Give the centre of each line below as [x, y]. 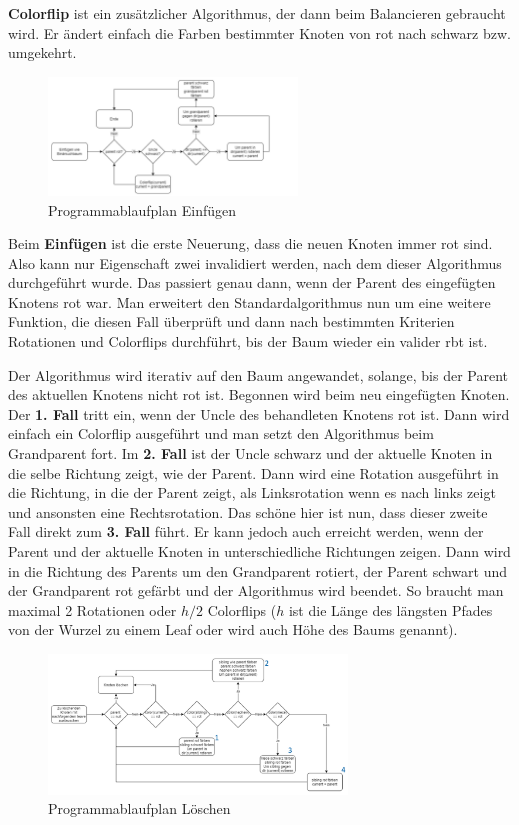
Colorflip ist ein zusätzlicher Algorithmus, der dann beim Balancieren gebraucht [257, 13]
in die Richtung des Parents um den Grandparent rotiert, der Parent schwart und [258, 570]
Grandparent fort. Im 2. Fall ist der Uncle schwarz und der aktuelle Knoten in [250, 453]
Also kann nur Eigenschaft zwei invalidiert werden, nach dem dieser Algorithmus [255, 262]
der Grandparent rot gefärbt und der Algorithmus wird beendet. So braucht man [256, 590]
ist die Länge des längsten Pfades [390, 609]
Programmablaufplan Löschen [139, 808]
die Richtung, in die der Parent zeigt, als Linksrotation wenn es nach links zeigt [252, 492]
